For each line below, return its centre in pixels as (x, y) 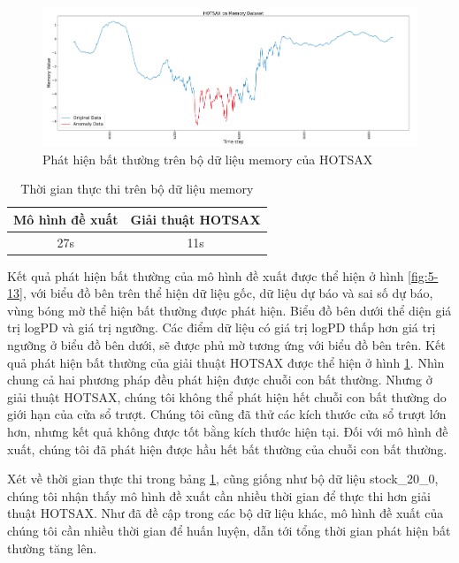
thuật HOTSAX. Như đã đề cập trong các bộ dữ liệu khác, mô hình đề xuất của (226, 513)
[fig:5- (423, 275)
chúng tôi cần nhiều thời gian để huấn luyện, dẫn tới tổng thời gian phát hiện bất (229, 530)
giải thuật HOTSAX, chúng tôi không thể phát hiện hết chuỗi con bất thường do (227, 396)
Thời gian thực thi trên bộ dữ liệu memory (137, 189)
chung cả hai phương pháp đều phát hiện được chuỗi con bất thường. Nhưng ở (220, 380)
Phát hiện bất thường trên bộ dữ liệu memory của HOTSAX (208, 159)
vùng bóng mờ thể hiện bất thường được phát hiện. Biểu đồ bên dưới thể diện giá (229, 310)
